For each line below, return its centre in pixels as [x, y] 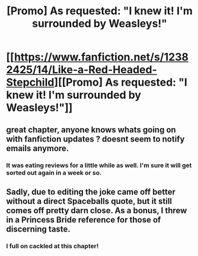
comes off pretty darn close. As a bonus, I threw [97, 210]
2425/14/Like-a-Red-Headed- [82, 70]
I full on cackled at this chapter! [52, 246]
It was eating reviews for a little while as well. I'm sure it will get [99, 165]
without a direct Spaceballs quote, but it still [89, 201]
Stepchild [30, 82]
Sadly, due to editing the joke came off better [91, 192]
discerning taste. [39, 229]
